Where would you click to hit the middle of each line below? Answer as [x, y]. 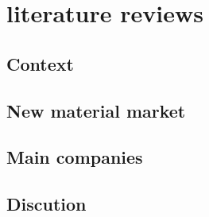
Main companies [75, 157]
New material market [96, 110]
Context [40, 63]
